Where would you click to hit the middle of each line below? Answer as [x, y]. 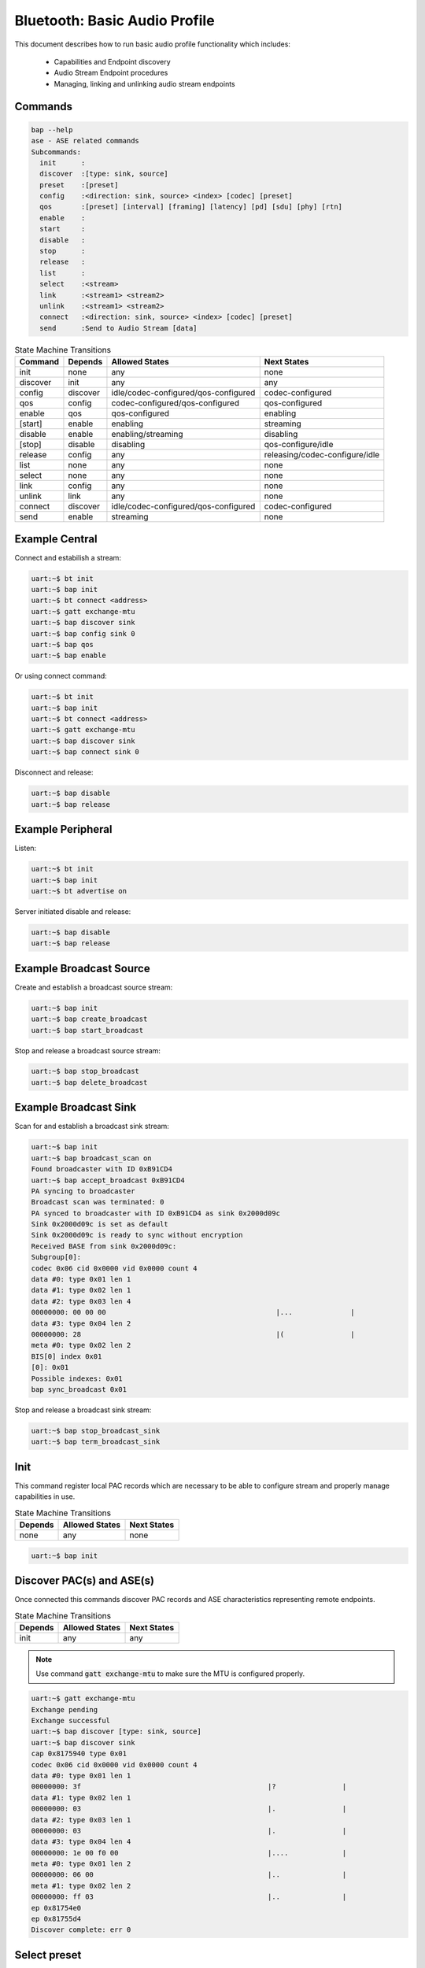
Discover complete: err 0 [81, 1930]
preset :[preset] [79, 185]
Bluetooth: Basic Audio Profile [115, 20]
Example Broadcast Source [82, 968]
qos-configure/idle [299, 445]
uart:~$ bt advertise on [79, 891]
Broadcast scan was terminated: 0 [98, 1202]
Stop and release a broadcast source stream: [88, 1050]
